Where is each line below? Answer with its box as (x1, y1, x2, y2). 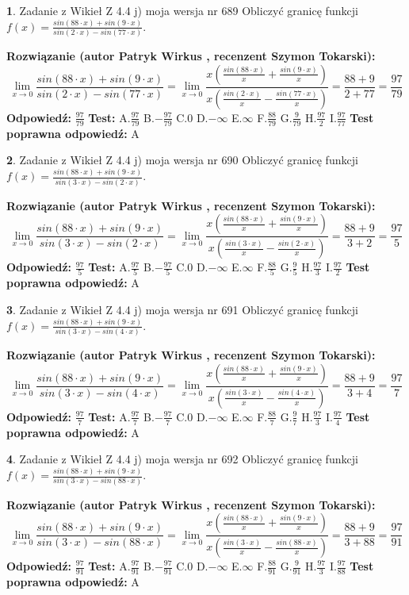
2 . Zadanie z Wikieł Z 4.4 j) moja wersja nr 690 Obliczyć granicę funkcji (6, 152, 358, 168)
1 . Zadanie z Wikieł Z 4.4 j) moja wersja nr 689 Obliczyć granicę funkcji (6, 2, 358, 18)
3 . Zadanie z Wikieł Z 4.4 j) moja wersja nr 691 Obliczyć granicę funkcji (6, 301, 358, 317)
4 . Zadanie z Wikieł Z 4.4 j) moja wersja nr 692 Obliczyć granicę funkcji (6, 451, 358, 467)
